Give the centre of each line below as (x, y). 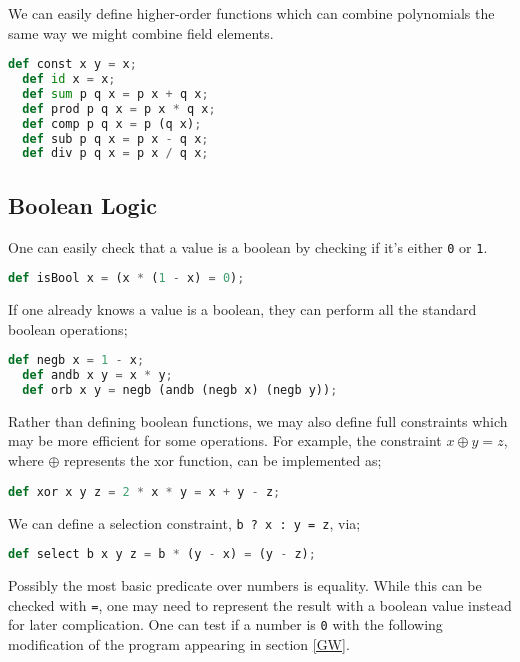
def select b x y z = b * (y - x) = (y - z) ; (162, 554)
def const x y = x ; (72, 64)
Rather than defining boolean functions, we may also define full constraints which (258, 420)
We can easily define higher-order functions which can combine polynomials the (251, 13)
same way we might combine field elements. (141, 32)
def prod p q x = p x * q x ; (119, 108)
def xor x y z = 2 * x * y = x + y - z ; (144, 491)
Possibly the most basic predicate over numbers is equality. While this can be (245, 585)
